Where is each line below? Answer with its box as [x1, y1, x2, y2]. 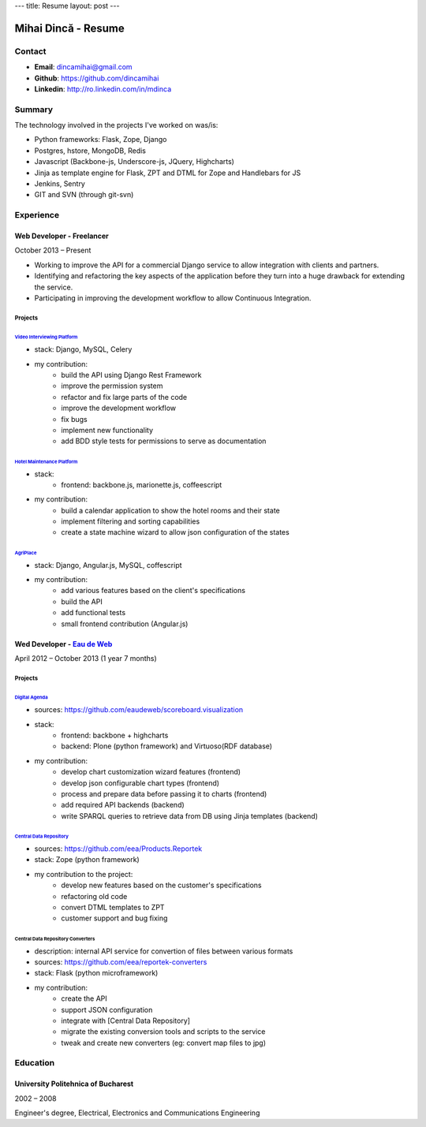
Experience [14, 210, 59, 221]
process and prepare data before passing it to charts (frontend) [61, 789, 267, 798]
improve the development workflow [61, 403, 177, 413]
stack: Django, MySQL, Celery [34, 345, 133, 354]
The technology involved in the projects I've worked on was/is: [14, 121, 219, 130]
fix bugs [61, 414, 88, 424]
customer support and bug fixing [61, 913, 168, 923]
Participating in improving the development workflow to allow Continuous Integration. [34, 293, 312, 303]
